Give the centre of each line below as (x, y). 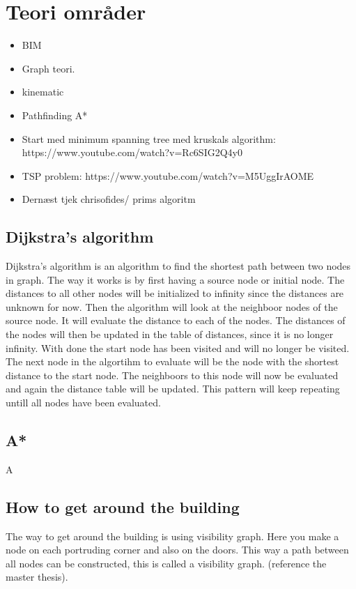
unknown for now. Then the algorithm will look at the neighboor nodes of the (172, 306)
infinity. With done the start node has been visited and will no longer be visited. (178, 347)
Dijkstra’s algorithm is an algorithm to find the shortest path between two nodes (178, 266)
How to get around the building (123, 506)
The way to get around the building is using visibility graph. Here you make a (172, 536)
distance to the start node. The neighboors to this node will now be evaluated (172, 375)
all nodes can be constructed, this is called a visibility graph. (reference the (166, 563)
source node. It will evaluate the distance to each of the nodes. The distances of (176, 320)
